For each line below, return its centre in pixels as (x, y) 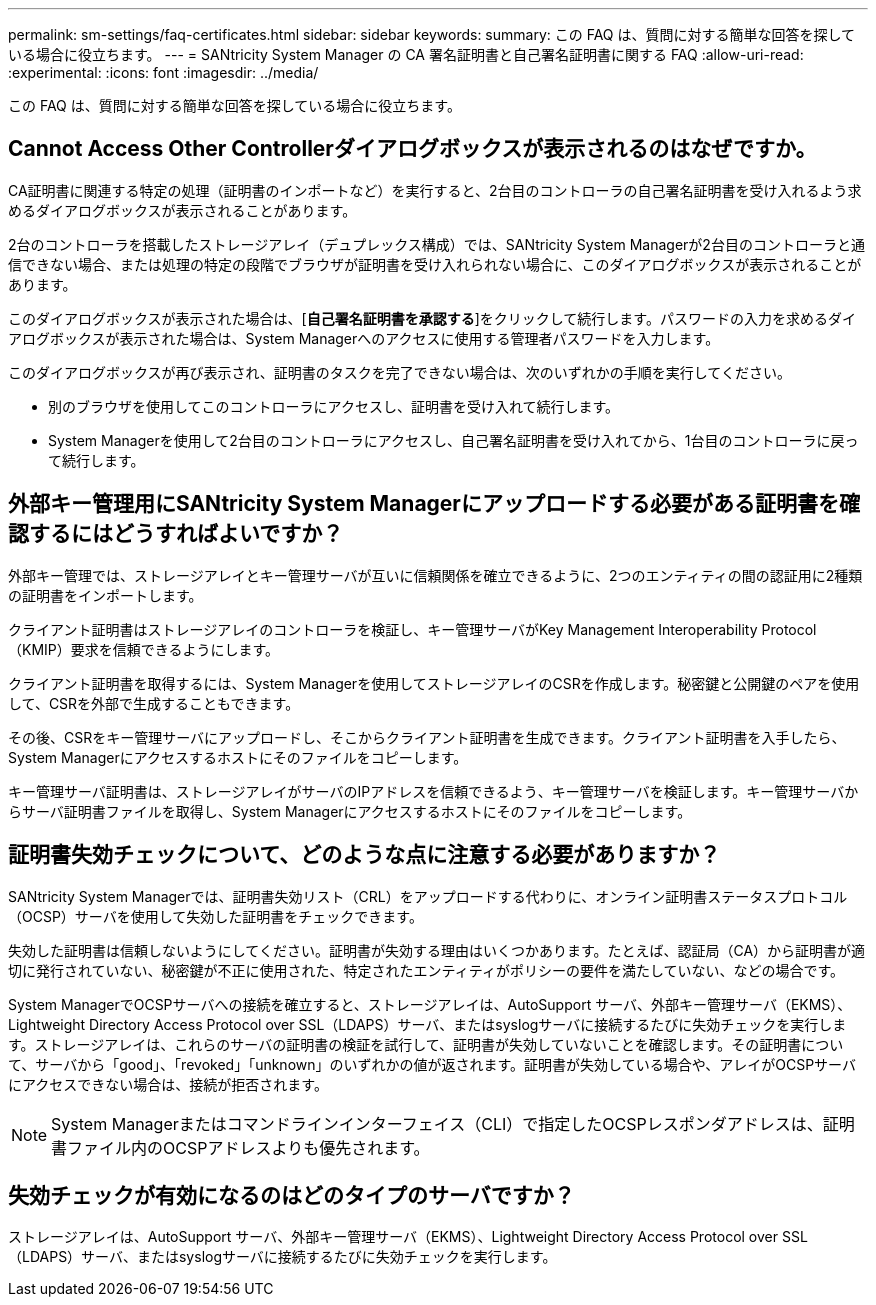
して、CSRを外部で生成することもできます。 (154, 703)
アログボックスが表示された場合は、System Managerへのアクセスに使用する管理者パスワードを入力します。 (364, 338)
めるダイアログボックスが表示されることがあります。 (182, 210)
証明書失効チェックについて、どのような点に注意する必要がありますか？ (364, 855)
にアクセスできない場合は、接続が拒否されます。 (168, 1084)
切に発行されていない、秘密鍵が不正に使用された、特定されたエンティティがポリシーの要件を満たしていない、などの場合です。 (426, 970)
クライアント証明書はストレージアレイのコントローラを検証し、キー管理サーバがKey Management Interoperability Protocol (412, 629)
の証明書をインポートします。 (105, 595)
